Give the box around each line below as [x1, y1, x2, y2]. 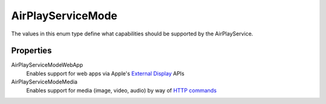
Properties [11, 46, 52, 56]
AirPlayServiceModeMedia [11, 78, 78, 85]
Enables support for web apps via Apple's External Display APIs [26, 70, 185, 77]
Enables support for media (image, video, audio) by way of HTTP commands [26, 87, 217, 94]
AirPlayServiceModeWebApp [11, 61, 83, 69]
